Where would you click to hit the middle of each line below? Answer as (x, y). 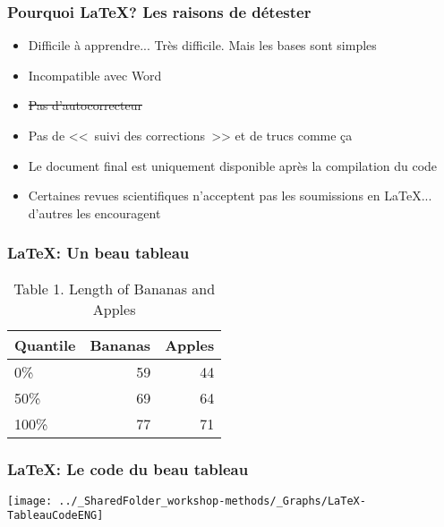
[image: (30, 501)
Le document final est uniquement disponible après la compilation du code (233, 165)
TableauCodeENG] (55, 516)
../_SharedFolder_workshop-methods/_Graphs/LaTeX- (212, 501)
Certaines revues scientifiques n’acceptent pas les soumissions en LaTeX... (230, 195)
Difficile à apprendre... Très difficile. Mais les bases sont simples (202, 45)
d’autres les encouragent (94, 212)
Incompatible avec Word (95, 75)
